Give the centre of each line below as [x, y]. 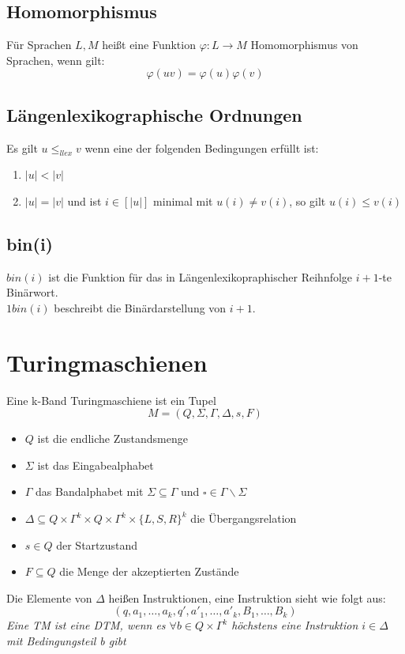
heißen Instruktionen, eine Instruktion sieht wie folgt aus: [247, 597]
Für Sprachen [39, 45]
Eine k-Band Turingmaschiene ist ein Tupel [111, 400]
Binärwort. [32, 292]
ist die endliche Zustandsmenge [112, 439]
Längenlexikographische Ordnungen [154, 114]
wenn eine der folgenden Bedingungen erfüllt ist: [202, 147]
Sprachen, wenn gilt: [56, 60]
